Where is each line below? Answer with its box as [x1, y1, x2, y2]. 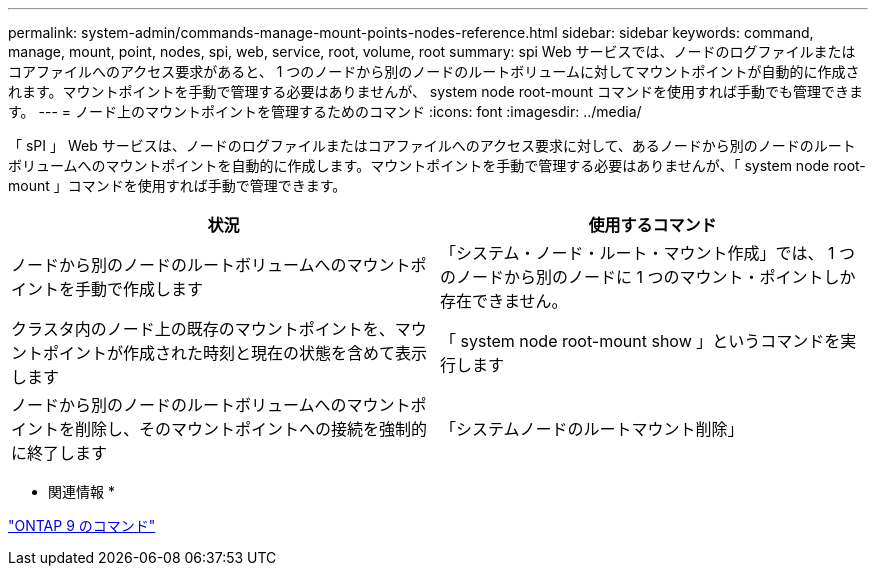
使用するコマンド [588, 215, 717, 235]
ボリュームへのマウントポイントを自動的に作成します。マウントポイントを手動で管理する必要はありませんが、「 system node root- [8, 157, 866, 174]
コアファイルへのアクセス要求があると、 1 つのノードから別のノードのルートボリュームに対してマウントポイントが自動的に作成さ [8, 63, 860, 80]
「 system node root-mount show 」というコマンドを [440, 331, 841, 351]
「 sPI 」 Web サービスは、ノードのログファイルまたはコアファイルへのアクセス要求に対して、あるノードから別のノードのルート [8, 137, 856, 154]
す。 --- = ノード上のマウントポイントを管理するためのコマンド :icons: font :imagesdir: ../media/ [8, 103, 642, 120]
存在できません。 [440, 291, 568, 311]
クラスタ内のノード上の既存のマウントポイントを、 [11, 319, 395, 339]
